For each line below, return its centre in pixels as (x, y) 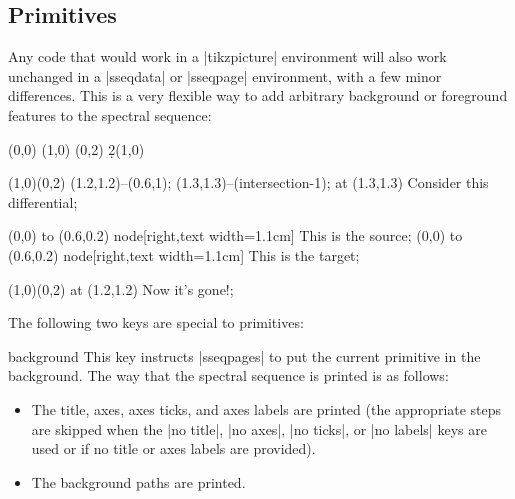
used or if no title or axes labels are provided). (173, 448)
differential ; (43, 201)
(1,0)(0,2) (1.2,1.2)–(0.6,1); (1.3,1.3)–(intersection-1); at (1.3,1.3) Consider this (248, 182)
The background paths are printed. (138, 481)
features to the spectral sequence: (110, 114)
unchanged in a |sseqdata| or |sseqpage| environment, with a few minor (225, 75)
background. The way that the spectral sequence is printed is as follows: (228, 375)
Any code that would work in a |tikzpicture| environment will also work (227, 56)
